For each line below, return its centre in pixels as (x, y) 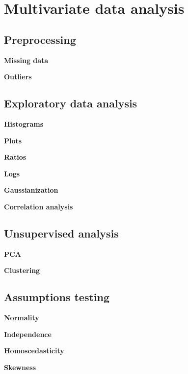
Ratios (15, 157)
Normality (22, 318)
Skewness (20, 367)
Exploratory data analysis (71, 103)
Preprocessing (40, 39)
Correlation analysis (39, 206)
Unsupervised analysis (61, 233)
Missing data (26, 60)
